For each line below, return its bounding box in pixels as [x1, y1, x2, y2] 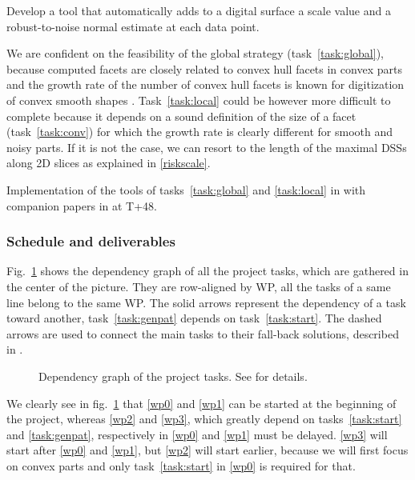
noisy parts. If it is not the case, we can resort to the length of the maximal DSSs [6, 138, 407, 155]
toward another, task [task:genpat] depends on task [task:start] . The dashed [6, 310, 382, 326]
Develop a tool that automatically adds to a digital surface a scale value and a [6, 2, 391, 18]
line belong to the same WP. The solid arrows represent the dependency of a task [6, 294, 406, 310]
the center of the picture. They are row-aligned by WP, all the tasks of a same [6, 278, 391, 294]
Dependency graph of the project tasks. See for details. [38, 367, 308, 384]
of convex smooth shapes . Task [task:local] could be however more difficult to [6, 91, 391, 108]
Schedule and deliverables [6, 231, 175, 251]
